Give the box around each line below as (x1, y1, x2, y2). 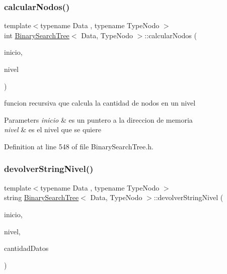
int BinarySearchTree (4, 30, 69, 40)
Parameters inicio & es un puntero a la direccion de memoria (4, 114, 193, 125)
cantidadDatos (4, 243, 49, 253)
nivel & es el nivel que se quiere (4, 124, 101, 135)
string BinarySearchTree (4, 192, 79, 203)
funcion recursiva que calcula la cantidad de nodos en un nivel (4, 98, 196, 108)
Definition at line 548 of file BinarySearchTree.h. (4, 141, 154, 151)
